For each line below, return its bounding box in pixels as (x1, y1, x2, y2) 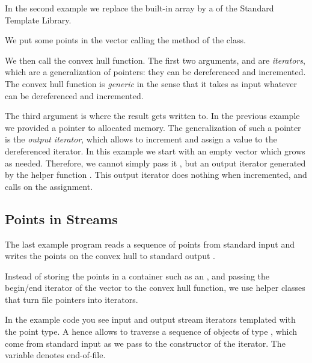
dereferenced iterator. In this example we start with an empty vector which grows (5, 144, 305, 157)
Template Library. (5, 13, 72, 26)
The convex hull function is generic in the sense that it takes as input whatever (5, 77, 298, 90)
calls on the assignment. (5, 180, 93, 192)
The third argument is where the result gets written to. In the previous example (5, 109, 300, 122)
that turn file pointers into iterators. (5, 293, 138, 305)
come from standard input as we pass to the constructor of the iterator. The (5, 337, 286, 349)
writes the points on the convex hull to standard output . (5, 249, 215, 262)
